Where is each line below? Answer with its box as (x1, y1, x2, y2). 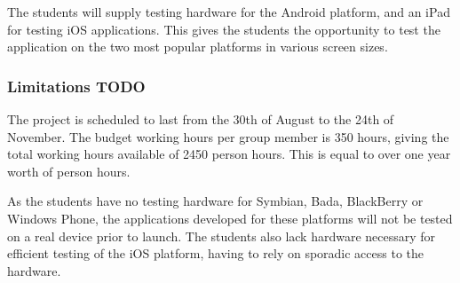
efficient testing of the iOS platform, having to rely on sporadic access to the (7, 244, 424, 263)
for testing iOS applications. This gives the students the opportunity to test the (7, 20, 440, 38)
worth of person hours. (7, 161, 131, 180)
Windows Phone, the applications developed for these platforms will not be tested (7, 208, 453, 227)
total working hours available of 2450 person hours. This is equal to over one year (7, 145, 451, 163)
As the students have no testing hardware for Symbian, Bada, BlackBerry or (7, 192, 424, 210)
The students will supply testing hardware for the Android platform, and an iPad (7, 3, 450, 20)
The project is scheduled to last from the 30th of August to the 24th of (7, 110, 394, 128)
